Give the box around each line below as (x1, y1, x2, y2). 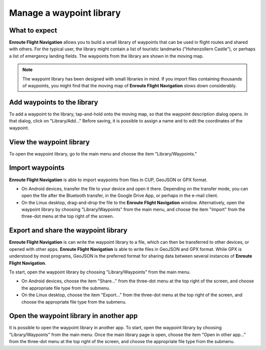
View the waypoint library (9, 138, 90, 146)
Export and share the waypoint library (9, 226, 128, 234)
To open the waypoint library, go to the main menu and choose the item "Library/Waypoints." (9, 151, 197, 156)
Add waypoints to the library (9, 98, 99, 106)
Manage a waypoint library (9, 7, 121, 18)
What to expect (9, 26, 58, 35)
